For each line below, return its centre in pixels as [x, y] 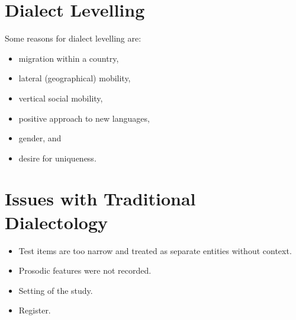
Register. [35, 310]
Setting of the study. [56, 290]
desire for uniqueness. [57, 158]
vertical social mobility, [61, 98]
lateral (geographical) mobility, [75, 78]
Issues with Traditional [100, 199]
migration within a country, [69, 58]
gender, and [40, 138]
